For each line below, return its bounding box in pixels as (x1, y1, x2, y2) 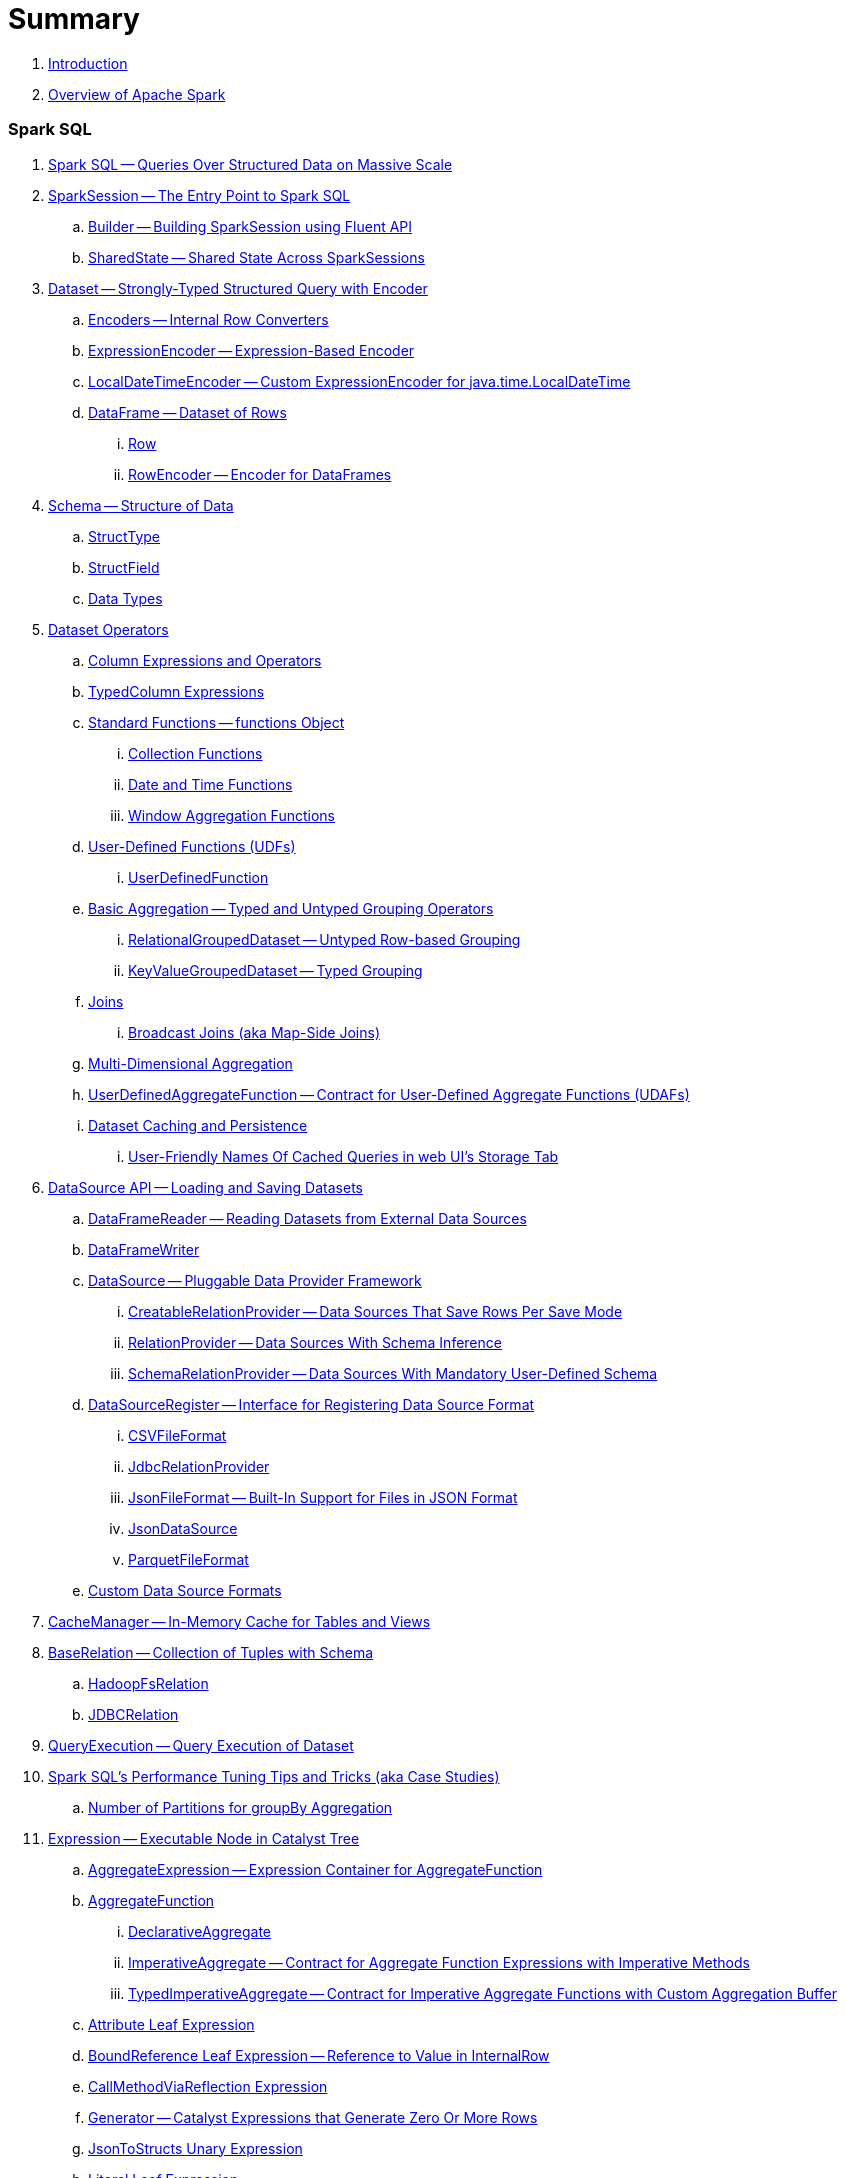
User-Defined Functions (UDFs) (88, 837, 296, 855)
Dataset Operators (48, 620, 169, 638)
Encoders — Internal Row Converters (88, 310, 329, 328)
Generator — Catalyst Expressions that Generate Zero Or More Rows (88, 2108, 538, 2126)
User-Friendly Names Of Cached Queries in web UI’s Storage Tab (128, 1147, 559, 1165)
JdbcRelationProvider (128, 1457, 270, 1475)
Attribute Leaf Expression (88, 2015, 255, 2033)
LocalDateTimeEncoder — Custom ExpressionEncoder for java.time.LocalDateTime (88, 372, 631, 390)
